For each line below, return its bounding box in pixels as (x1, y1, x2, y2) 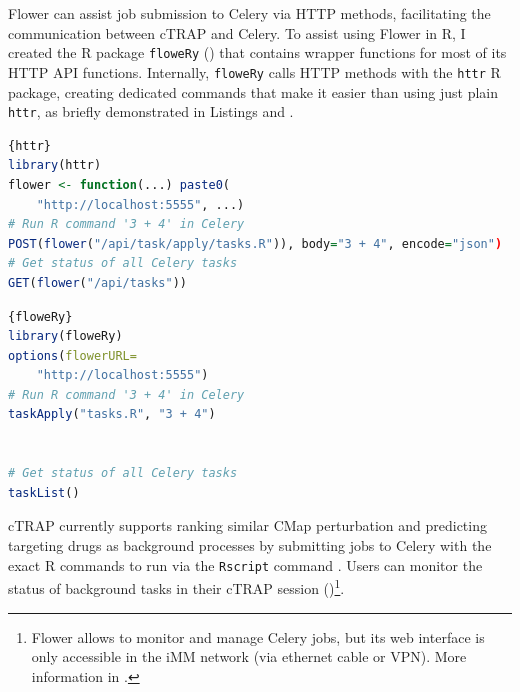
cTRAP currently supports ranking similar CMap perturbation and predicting (8, 515, 487, 536)
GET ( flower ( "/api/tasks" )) (8, 275, 188, 290)
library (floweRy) (8, 329, 123, 344)
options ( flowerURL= (8, 348, 137, 363)
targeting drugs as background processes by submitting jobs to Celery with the (8, 535, 492, 556)
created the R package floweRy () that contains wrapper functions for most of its (8, 42, 507, 63)
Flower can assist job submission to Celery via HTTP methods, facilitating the (8, 3, 491, 23)
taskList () (8, 485, 80, 500)
